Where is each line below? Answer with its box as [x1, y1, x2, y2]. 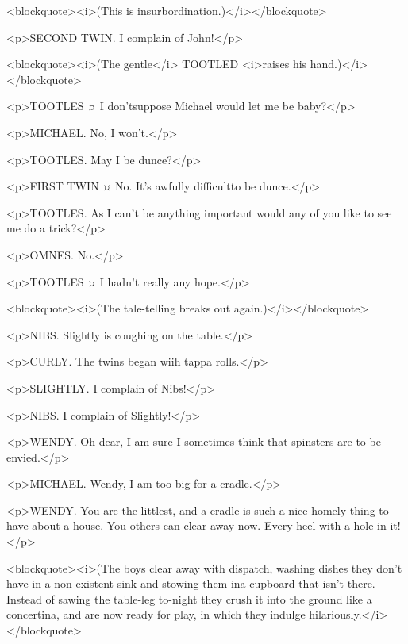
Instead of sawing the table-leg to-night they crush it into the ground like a [6, 590, 372, 607]
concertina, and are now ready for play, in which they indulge [6, 606, 306, 623]
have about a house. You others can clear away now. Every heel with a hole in [6, 517, 387, 534]
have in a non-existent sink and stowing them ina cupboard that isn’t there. [6, 575, 375, 592]
